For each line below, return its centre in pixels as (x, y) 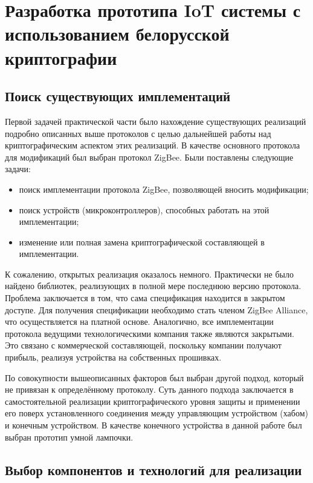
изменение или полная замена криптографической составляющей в (142, 242)
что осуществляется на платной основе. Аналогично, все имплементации (139, 321)
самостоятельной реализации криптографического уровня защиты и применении (153, 401)
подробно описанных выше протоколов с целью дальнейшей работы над (138, 133)
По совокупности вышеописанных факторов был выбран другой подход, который (154, 377)
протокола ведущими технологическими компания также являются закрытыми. (150, 333)
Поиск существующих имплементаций (118, 96)
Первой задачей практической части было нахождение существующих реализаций (156, 121)
